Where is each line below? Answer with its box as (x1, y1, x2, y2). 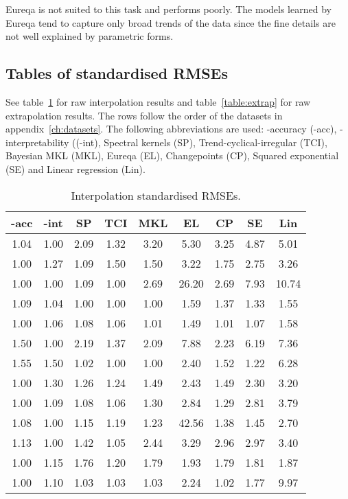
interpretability (5, 135, 69, 149)
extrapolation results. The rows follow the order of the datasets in (5, 108, 283, 122)
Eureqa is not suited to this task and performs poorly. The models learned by (5, 2, 332, 16)
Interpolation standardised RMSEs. (71, 187, 241, 203)
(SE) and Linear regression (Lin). (5, 161, 146, 176)
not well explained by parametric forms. (5, 29, 174, 43)
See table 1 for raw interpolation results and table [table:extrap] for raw (5, 94, 311, 108)
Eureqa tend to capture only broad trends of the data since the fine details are (5, 15, 336, 30)
